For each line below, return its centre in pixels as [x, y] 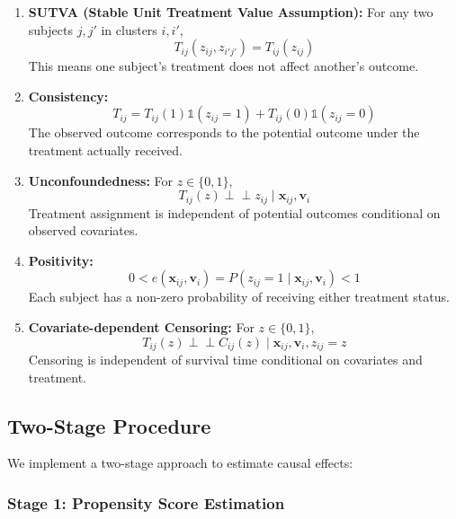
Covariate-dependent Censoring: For [141, 326]
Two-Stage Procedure [109, 425]
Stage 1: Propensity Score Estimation [146, 502]
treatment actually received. [105, 150]
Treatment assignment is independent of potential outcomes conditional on [234, 212]
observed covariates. [83, 230]
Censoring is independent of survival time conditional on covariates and [225, 360]
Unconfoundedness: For [101, 180]
